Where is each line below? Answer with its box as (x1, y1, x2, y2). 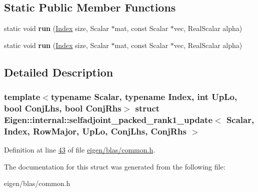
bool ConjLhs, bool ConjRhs (4, 102, 121, 114)
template (4, 90, 40, 103)
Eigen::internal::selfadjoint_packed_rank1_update (4, 113, 213, 125)
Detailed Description (4, 64, 113, 79)
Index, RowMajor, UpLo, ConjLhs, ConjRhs (4, 124, 186, 137)
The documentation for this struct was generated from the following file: (4, 161, 225, 171)
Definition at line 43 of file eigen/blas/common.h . (4, 144, 155, 155)
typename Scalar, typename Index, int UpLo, (50, 90, 237, 103)
